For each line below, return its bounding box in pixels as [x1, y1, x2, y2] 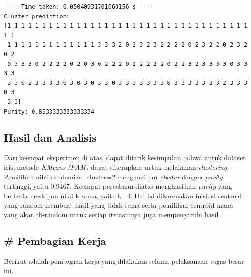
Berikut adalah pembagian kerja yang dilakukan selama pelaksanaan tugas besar [4, 256, 244, 266]
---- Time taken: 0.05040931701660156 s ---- [4, 3, 153, 10]
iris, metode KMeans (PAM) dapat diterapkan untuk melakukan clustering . [4, 162, 229, 172]
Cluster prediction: [4, 13, 70, 20]
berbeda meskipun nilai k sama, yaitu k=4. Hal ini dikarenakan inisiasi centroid [4, 190, 242, 200]
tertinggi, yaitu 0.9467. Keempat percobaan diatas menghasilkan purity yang [4, 181, 232, 191]
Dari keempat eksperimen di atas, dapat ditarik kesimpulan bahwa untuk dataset [4, 152, 246, 163]
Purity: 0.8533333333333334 [4, 108, 95, 115]
